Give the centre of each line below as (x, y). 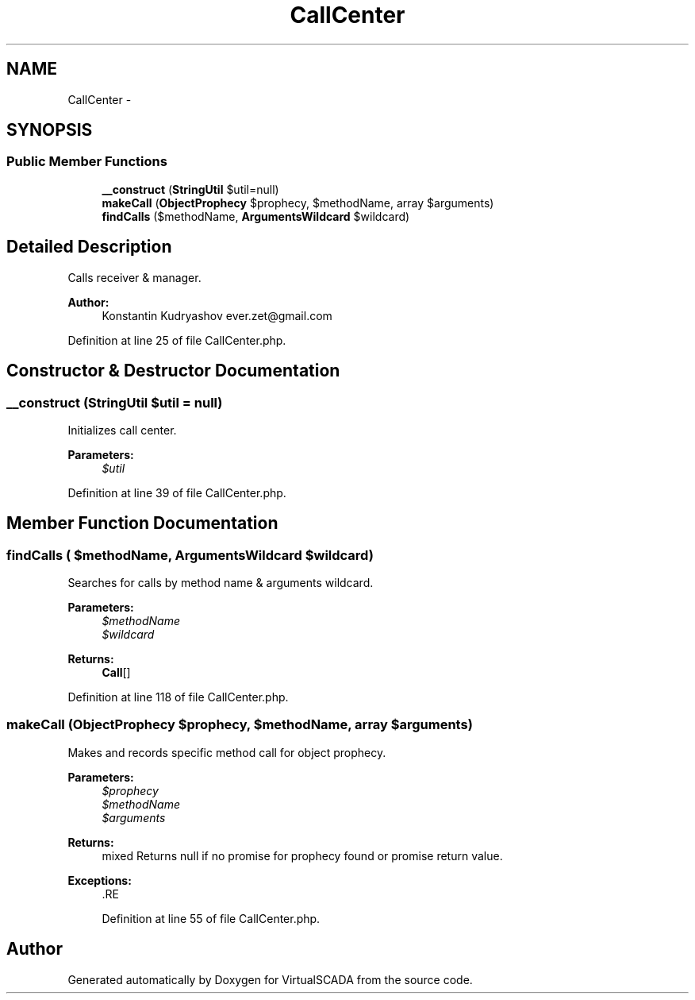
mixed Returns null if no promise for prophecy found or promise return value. (302, 855)
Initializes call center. (122, 430)
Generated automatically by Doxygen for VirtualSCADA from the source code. (270, 979)
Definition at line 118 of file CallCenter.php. (178, 697)
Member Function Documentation (142, 523)
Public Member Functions (87, 162)
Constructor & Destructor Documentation (173, 371)
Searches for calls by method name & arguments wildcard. (221, 583)
